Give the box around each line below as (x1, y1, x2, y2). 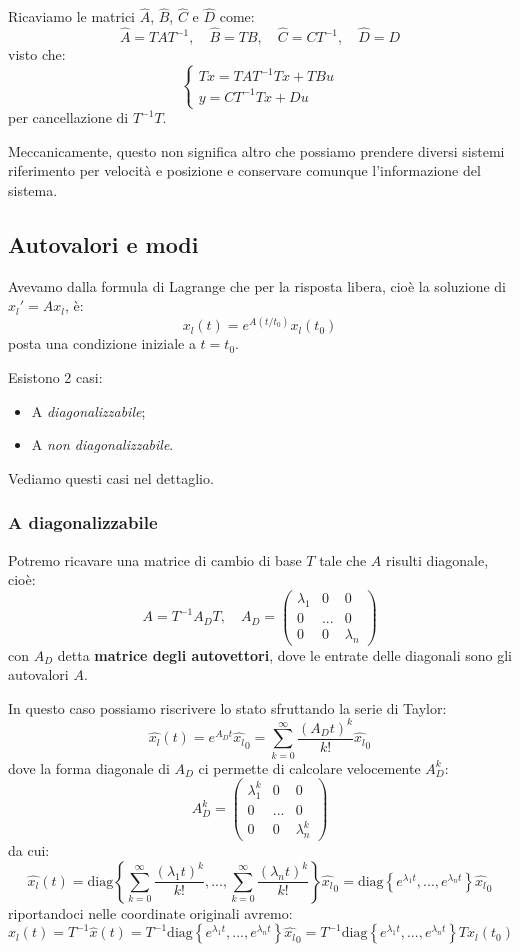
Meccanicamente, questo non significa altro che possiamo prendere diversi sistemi (8, 140, 505, 161)
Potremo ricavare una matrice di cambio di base (8, 549, 302, 570)
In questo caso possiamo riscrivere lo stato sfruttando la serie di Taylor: (8, 697, 447, 718)
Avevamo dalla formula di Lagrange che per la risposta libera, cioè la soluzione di (8, 275, 507, 296)
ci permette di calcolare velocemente (198, 757, 421, 778)
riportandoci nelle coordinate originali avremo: (8, 902, 293, 923)
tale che (319, 549, 367, 570)
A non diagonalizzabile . (31, 434, 174, 455)
